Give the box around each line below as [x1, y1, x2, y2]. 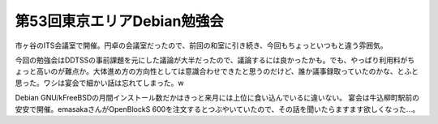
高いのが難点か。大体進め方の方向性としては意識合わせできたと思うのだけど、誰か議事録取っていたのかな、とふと [36, 66, 419, 76]
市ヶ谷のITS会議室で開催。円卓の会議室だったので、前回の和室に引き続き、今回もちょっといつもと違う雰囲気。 [15, 41, 388, 50]
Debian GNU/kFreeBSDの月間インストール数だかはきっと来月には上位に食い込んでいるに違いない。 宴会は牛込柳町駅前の [15, 93, 419, 103]
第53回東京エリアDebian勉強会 [15, 12, 225, 30]
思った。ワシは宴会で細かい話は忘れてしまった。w [15, 78, 184, 88]
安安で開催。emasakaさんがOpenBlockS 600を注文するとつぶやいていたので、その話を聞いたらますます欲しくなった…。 [15, 104, 420, 113]
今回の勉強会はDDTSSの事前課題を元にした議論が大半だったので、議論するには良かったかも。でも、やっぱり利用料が [15, 55, 408, 65]
